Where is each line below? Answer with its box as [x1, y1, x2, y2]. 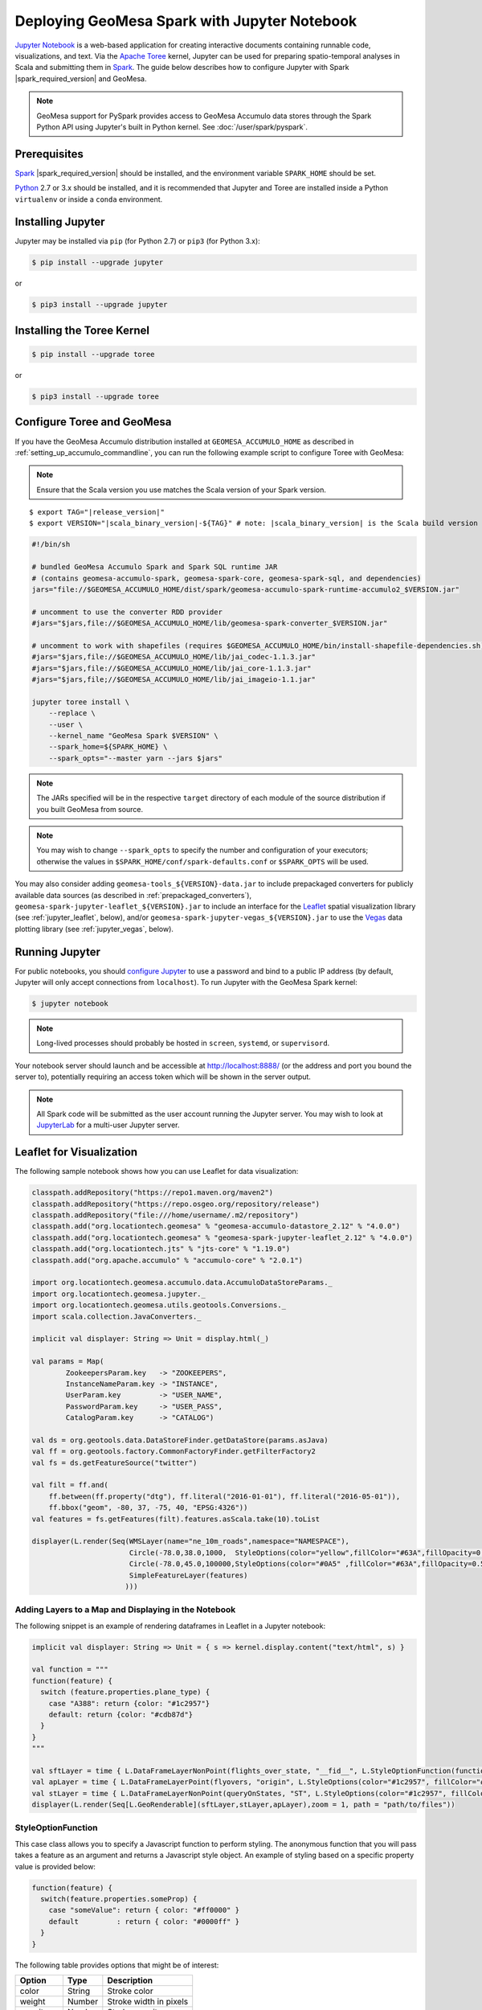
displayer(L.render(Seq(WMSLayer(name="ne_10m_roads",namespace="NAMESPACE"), [31, 1536, 349, 1546]
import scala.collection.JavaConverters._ [31, 1311, 202, 1321]
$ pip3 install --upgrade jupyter [31, 300, 168, 310]
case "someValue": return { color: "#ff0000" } [48, 1905, 240, 1915]
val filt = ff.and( [31, 1480, 108, 1490]
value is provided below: [14, 1861, 96, 1871]
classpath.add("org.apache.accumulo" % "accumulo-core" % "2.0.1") [31, 1255, 304, 1265]
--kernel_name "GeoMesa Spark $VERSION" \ [48, 732, 219, 740]
